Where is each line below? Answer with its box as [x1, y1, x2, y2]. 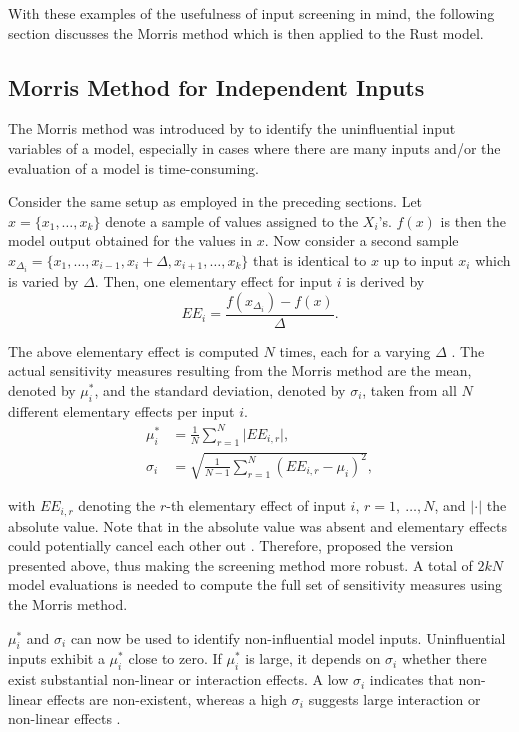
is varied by [8, 271, 79, 292]
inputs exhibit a [8, 648, 105, 669]
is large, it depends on [245, 648, 381, 669]
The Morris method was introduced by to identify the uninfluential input [8, 118, 456, 139]
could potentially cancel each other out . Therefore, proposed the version [8, 535, 454, 556]
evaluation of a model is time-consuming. [8, 157, 259, 178]
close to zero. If [128, 648, 222, 669]
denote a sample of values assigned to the [105, 210, 359, 231]
